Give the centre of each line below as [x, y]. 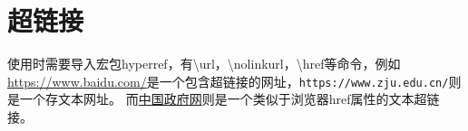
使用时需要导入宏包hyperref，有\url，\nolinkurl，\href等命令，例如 [204, 64]
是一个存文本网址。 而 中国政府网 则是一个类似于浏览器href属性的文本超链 [224, 99]
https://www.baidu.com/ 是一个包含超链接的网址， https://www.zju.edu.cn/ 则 [234, 81]
